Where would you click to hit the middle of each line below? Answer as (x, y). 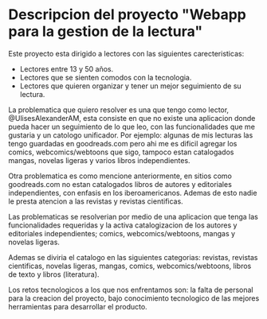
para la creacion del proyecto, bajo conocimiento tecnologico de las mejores (134, 298)
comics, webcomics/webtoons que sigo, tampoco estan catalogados (121, 152)
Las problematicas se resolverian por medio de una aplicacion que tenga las (133, 216)
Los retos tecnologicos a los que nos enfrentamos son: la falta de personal (131, 290)
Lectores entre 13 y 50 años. (67, 68)
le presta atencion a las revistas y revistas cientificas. (96, 201)
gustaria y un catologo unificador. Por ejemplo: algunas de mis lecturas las (131, 135)
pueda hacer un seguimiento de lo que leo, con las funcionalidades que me (132, 126)
